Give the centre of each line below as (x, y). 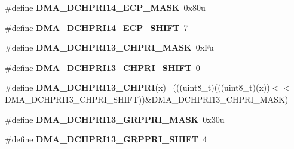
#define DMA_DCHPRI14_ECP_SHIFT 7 (97, 27)
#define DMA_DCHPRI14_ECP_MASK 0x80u (105, 7)
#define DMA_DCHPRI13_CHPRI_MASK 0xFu (109, 47)
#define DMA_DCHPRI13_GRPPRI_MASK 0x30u (115, 119)
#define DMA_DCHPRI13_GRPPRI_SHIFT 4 (106, 139)
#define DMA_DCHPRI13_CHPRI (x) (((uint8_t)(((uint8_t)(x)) (137, 87)
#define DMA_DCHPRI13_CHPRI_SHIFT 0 (102, 67)
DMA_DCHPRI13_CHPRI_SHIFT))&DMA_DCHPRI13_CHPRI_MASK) (147, 99)
